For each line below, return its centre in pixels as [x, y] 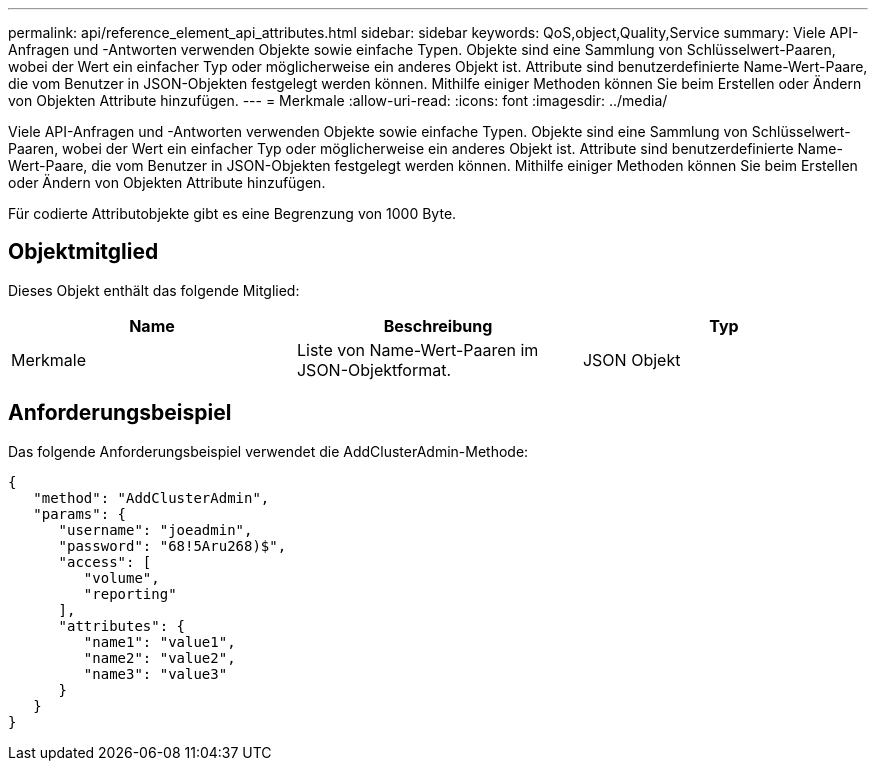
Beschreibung [438, 325]
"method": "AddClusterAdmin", [151, 497]
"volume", [121, 577]
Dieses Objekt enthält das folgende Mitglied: [154, 290]
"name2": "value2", [159, 657]
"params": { [80, 513]
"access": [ [105, 561]
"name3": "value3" [155, 673]
